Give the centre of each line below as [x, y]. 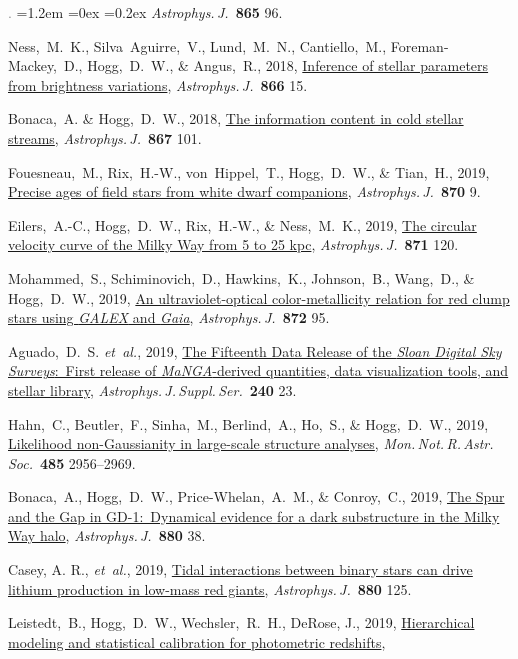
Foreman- [419, 45]
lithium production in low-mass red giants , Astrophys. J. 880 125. [210, 588]
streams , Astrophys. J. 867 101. [105, 137]
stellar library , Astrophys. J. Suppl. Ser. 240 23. [152, 389]
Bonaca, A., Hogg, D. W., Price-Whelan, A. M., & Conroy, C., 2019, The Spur [256, 496]
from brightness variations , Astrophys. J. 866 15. [158, 84]
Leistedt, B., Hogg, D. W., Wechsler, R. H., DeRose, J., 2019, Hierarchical [241, 622]
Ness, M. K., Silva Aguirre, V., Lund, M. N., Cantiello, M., [197, 45]
